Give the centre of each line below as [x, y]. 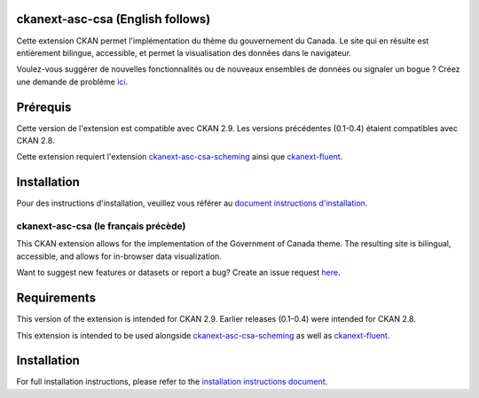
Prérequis [44, 107]
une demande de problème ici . [72, 82]
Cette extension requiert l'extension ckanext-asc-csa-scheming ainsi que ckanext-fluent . [180, 157]
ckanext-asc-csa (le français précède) [101, 226]
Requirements [56, 298]
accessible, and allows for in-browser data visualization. [119, 256]
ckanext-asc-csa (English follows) [114, 19]
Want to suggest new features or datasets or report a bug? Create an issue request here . [178, 273]
